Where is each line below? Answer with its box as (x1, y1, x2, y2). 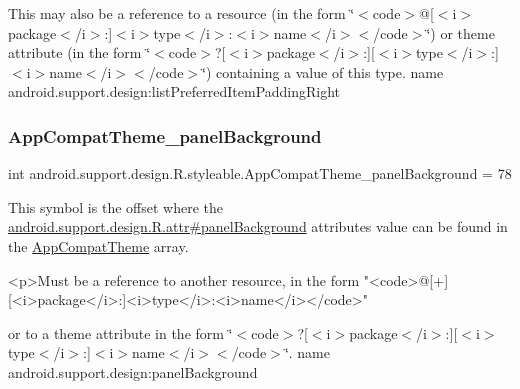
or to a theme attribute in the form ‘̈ (8, 322, 233, 343)
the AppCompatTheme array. (8, 235, 189, 256)
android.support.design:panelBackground (8, 361, 258, 382)
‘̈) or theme (426, 22, 495, 43)
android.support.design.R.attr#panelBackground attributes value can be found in (8, 216, 508, 237)
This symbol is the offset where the (8, 196, 223, 217)
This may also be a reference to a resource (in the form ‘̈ (8, 3, 355, 23)
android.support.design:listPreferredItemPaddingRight (8, 81, 341, 102)
